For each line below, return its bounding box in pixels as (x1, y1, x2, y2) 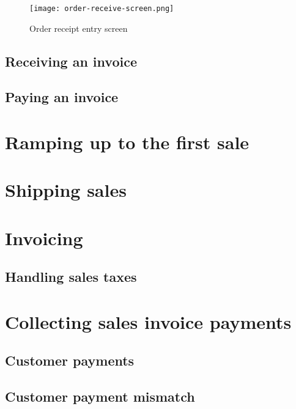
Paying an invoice (5, 87, 119, 106)
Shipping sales (5, 177, 127, 202)
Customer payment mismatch (5, 387, 195, 406)
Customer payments (5, 351, 135, 370)
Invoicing (5, 225, 83, 250)
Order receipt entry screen (29, 21, 128, 34)
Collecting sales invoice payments (5, 309, 292, 334)
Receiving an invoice (5, 51, 137, 70)
